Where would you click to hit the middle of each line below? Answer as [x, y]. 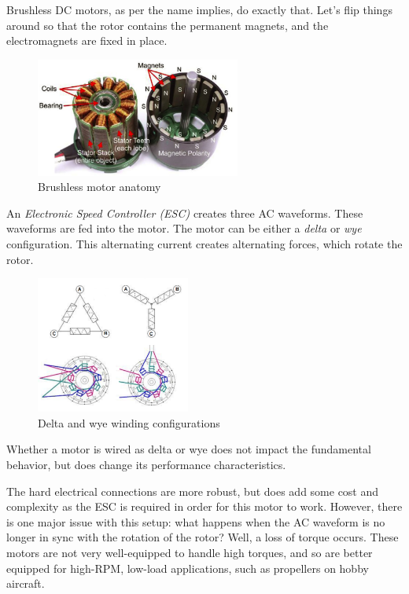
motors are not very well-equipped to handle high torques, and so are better [190, 553]
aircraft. [26, 583]
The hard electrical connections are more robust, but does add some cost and [193, 491]
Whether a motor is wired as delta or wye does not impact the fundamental [189, 449]
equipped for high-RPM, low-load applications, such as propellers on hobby [188, 568]
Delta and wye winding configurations [129, 422]
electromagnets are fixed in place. [87, 40]
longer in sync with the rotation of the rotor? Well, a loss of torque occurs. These [203, 537]
